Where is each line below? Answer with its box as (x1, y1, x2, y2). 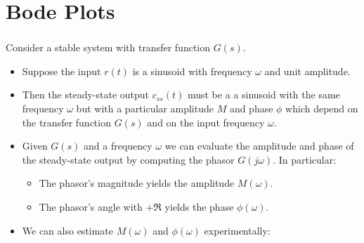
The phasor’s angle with (39, 199, 143, 214)
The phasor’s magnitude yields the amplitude (39, 176, 235, 190)
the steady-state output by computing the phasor (22, 152, 235, 166)
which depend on (285, 101, 358, 116)
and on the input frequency (147, 114, 265, 129)
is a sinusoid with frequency (132, 63, 252, 78)
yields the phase (164, 199, 234, 214)
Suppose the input (22, 63, 101, 78)
